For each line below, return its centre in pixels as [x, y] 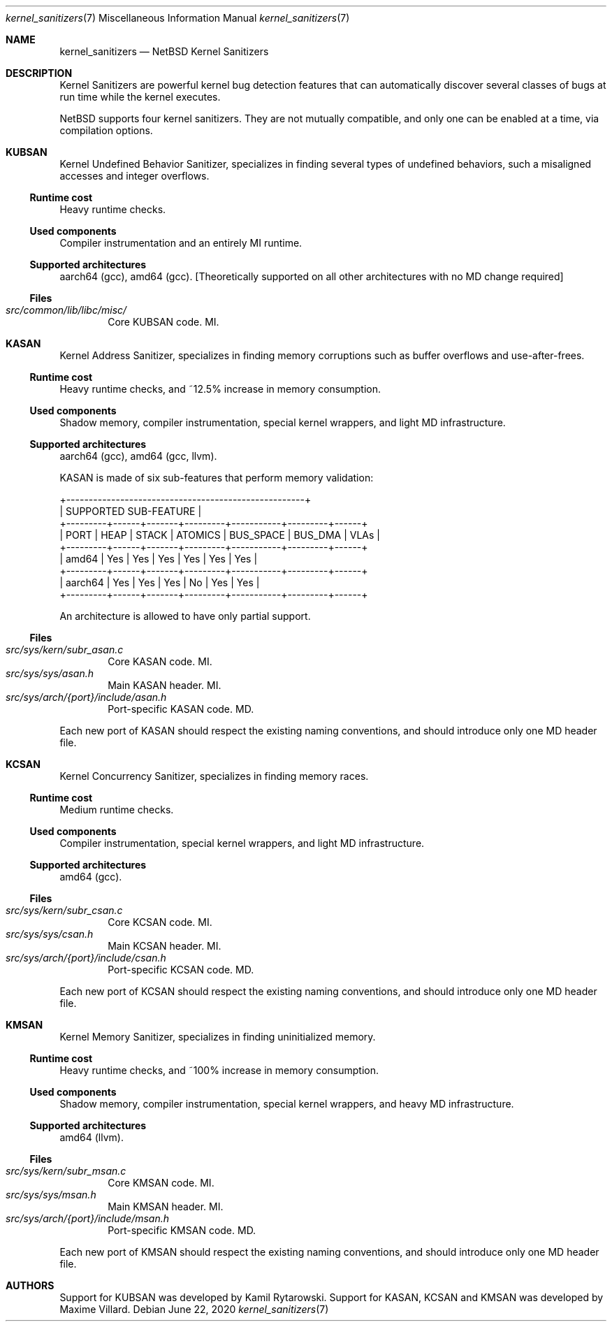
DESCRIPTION [39, 73]
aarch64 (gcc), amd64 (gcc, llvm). [138, 456]
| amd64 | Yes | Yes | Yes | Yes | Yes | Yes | [159, 559]
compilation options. [106, 130]
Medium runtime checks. [117, 810]
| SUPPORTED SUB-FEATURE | [131, 511]
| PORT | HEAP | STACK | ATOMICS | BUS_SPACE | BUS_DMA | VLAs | [220, 535]
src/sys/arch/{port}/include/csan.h [86, 958]
